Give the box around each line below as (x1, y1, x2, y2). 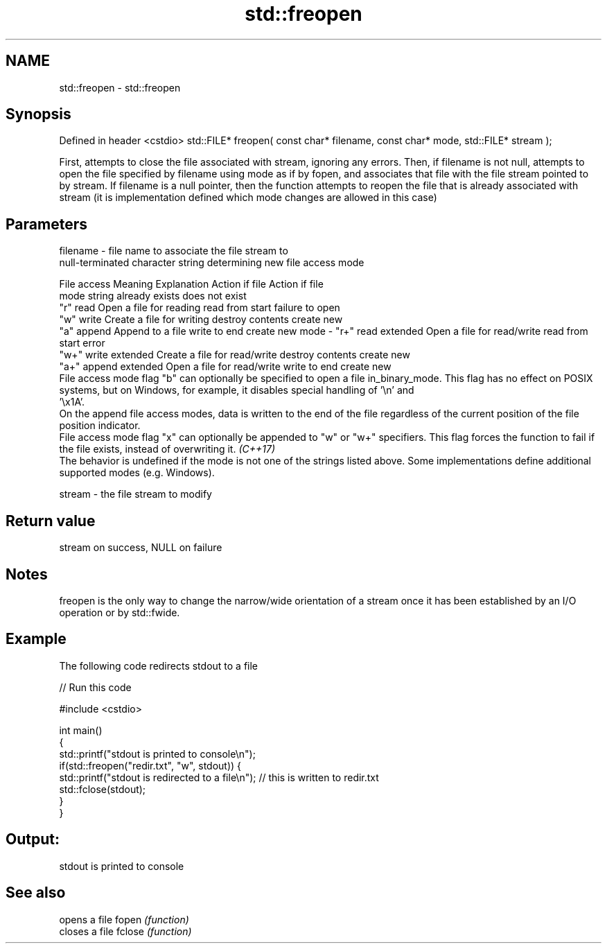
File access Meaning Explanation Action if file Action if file (59, 278, 324, 290)
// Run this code (59, 681, 132, 693)
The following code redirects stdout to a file (59, 659, 258, 672)
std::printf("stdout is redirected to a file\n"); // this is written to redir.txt (59, 771, 379, 783)
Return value (6, 512, 96, 530)
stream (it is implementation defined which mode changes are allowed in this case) (59, 191, 437, 204)
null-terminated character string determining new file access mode (59, 256, 364, 269)
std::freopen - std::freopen (59, 81, 181, 94)
